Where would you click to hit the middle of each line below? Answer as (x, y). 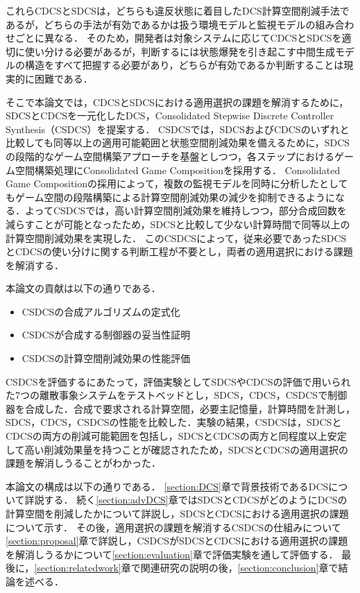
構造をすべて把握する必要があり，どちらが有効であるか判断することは (184, 65)
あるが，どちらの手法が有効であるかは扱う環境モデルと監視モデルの (161, 24)
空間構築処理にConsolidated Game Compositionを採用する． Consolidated (178, 170)
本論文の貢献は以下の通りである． (83, 288)
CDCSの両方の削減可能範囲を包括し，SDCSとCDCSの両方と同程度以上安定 (176, 436)
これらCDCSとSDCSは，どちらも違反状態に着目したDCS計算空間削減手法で (178, 10)
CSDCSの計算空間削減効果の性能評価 (106, 358)
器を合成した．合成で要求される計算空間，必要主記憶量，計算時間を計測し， (180, 408)
